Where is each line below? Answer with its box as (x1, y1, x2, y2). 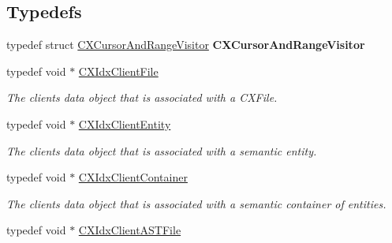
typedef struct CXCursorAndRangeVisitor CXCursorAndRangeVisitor (6, 36, 365, 53)
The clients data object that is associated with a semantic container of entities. (6, 195, 386, 211)
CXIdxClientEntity (78, 115, 171, 132)
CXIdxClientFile (78, 62, 159, 79)
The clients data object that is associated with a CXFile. (6, 89, 278, 106)
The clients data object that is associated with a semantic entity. (6, 142, 317, 159)
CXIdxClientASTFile (78, 222, 181, 238)
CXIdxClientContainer (78, 169, 188, 185)
